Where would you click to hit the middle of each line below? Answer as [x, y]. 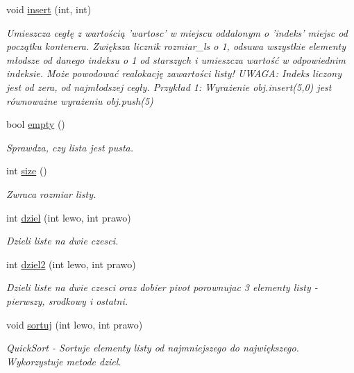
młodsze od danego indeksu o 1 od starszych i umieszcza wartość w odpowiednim [176, 59]
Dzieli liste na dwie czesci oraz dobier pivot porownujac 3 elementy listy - [162, 287]
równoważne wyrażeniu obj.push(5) [80, 100]
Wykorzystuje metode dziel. [64, 361]
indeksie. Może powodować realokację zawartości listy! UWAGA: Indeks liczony [174, 73]
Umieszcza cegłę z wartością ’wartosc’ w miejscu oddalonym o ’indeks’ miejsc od [177, 32]
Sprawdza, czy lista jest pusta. [70, 147]
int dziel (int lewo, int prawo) [69, 217]
